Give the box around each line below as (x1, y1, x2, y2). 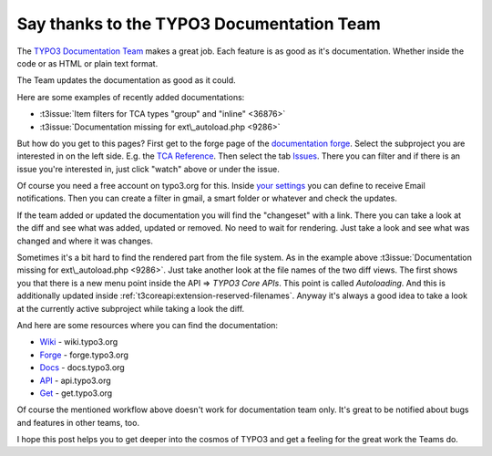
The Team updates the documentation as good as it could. (16, 75, 236, 86)
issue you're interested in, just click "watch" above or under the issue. (16, 163, 280, 174)
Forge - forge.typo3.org (39, 349, 129, 360)
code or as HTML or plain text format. (16, 57, 159, 68)
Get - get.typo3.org (39, 388, 113, 399)
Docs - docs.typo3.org (39, 362, 125, 373)
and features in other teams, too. (16, 417, 140, 428)
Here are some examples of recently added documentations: (16, 91, 245, 102)
